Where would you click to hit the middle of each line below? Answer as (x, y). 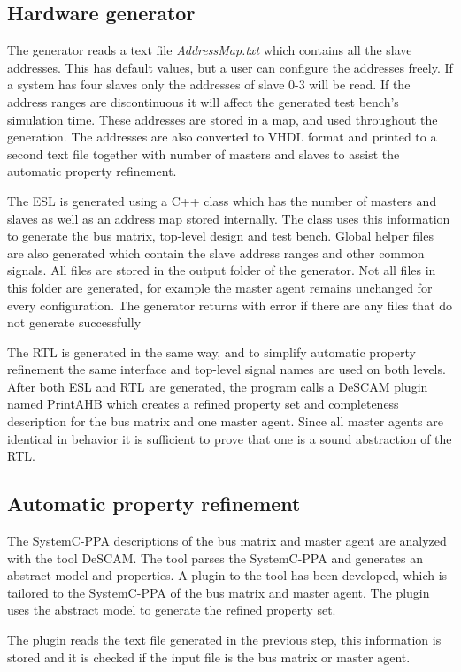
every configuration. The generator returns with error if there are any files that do (230, 305)
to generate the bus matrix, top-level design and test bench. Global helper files (220, 236)
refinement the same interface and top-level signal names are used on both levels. (227, 369)
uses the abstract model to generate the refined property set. (172, 610)
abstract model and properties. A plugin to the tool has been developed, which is (227, 575)
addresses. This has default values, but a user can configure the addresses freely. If (230, 67)
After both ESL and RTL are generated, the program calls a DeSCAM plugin (218, 386)
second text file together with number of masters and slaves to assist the (204, 153)
